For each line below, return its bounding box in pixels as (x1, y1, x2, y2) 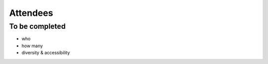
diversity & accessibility (21, 50, 70, 56)
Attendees (9, 7, 53, 18)
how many (21, 43, 43, 49)
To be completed (9, 22, 66, 31)
